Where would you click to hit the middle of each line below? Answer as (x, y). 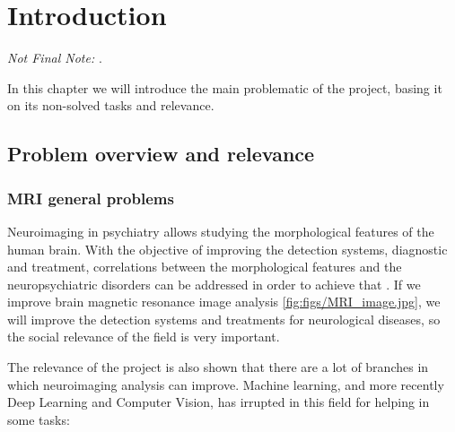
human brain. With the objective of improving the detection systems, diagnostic (227, 249)
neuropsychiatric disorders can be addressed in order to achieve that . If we (214, 284)
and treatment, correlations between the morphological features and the (205, 267)
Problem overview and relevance (161, 154)
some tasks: (39, 419)
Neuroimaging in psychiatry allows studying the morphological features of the (221, 231)
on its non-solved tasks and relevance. (111, 105)
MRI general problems (91, 198)
